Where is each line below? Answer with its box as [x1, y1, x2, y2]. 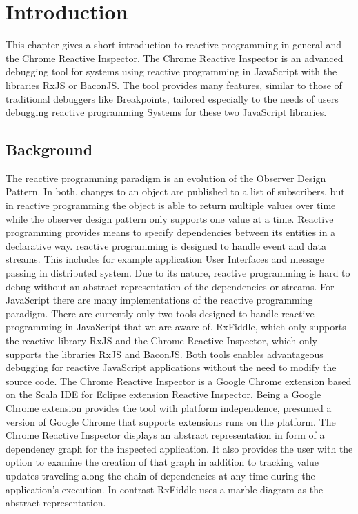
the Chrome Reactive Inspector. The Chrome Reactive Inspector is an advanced [6, 50, 344, 65]
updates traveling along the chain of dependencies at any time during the [6, 468, 315, 482]
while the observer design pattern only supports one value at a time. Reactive [6, 211, 334, 226]
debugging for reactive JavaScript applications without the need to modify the [6, 360, 337, 375]
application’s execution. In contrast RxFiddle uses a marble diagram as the [6, 482, 324, 496]
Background [6, 139, 93, 160]
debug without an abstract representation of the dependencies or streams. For [6, 279, 335, 293]
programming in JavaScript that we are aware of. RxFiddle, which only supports [6, 319, 346, 334]
